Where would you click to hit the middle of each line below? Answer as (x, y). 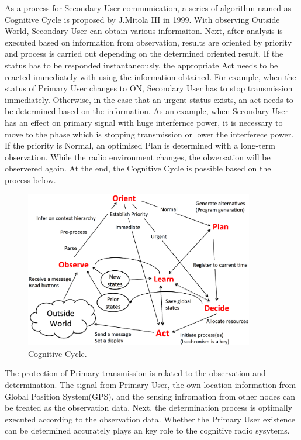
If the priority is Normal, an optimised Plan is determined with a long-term (140, 145)
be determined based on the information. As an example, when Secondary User (146, 111)
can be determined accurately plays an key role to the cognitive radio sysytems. (147, 430)
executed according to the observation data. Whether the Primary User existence (150, 419)
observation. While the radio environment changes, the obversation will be (138, 157)
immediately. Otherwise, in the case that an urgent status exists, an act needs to (149, 99)
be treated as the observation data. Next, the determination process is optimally (149, 408)
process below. (30, 179)
